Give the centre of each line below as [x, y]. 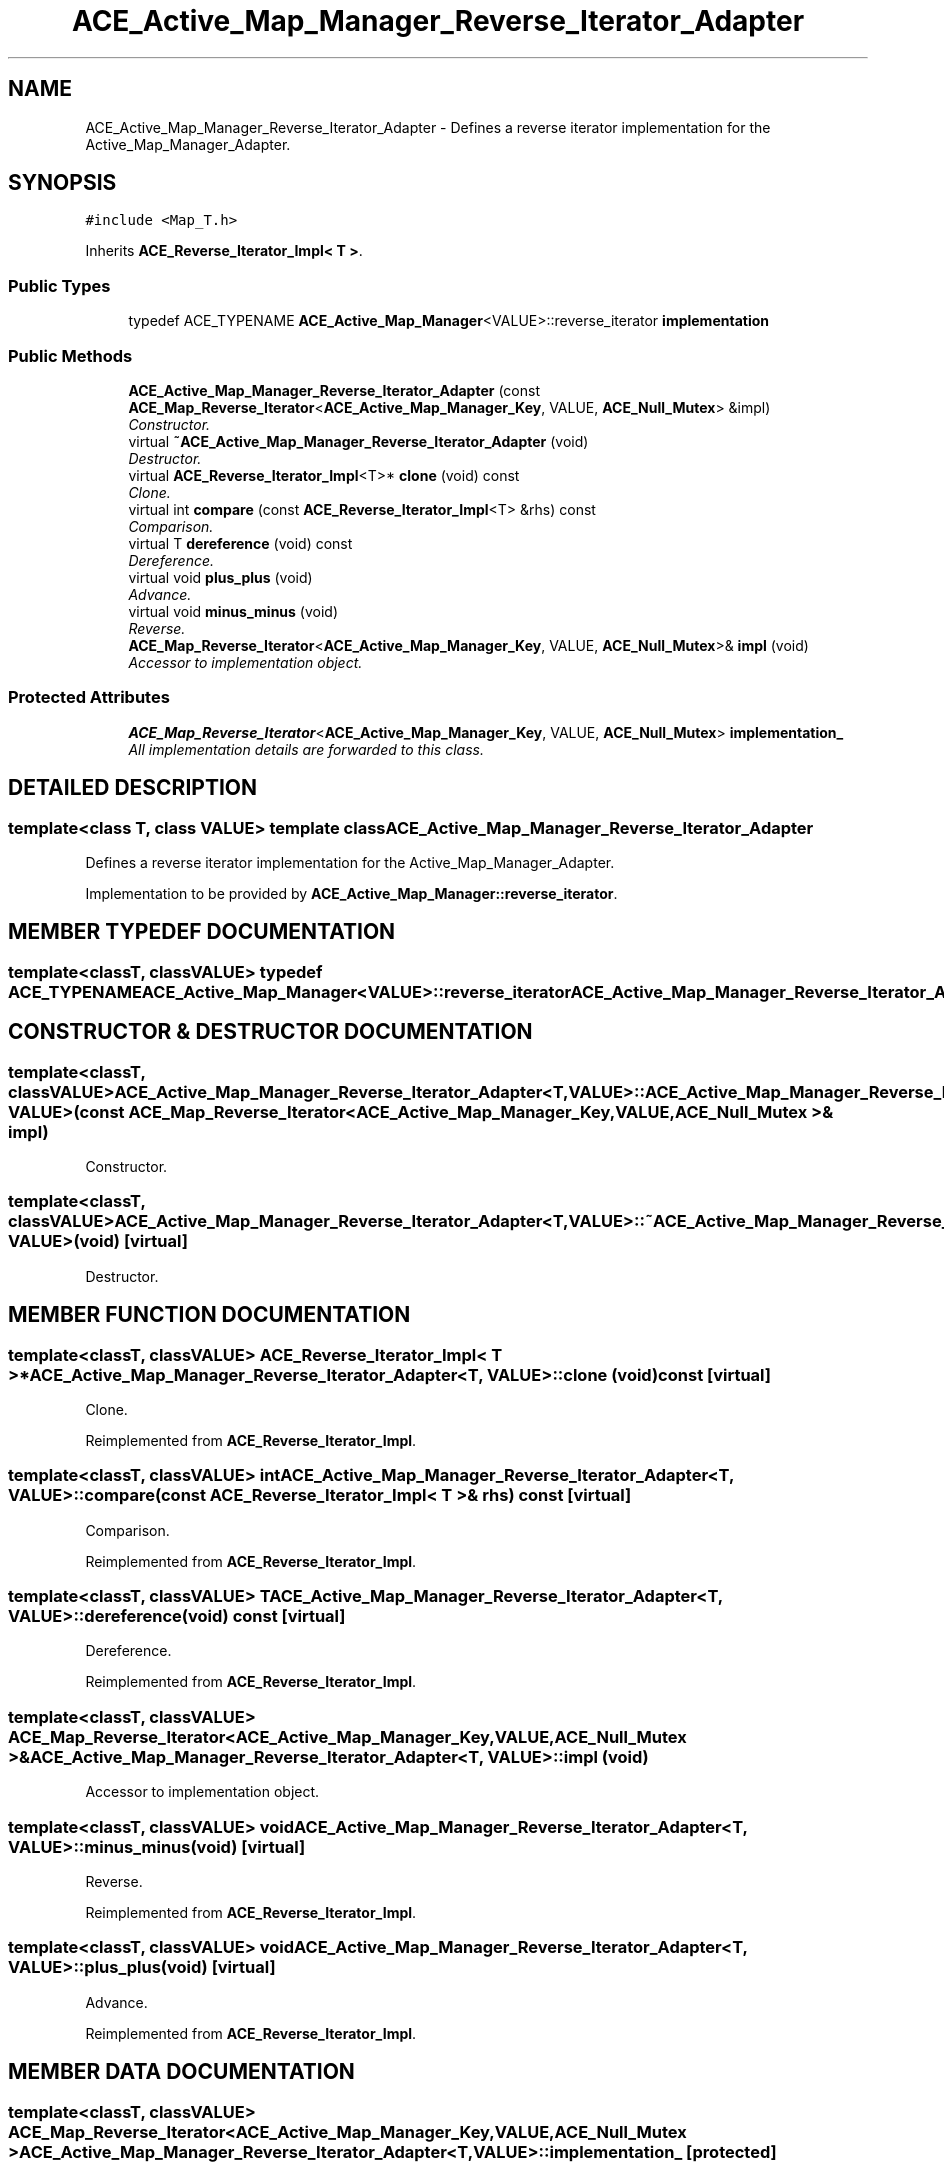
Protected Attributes [89, 697]
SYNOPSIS [62, 183]
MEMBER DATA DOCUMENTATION [181, 2072]
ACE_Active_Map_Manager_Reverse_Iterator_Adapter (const [334, 390]
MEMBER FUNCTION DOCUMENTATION [209, 1315]
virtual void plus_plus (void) [220, 577]
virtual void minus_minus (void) [233, 611]
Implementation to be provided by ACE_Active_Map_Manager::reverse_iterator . [351, 893]
